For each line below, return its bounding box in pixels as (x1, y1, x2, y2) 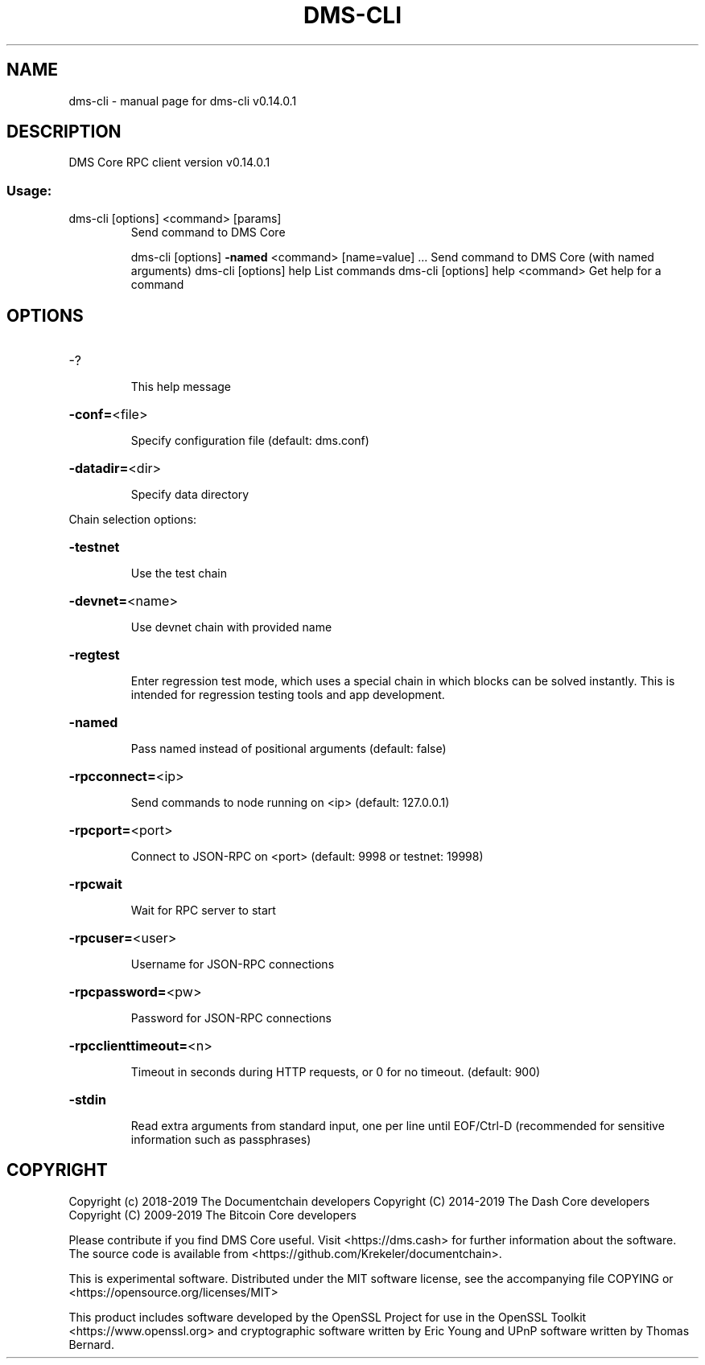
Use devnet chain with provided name (130, 620, 332, 635)
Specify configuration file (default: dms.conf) (130, 434, 369, 448)
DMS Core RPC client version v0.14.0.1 (68, 155, 270, 170)
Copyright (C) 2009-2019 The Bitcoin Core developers (68, 1207, 357, 1222)
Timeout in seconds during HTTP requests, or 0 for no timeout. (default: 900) (130, 1065, 541, 1079)
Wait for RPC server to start (130, 903, 276, 918)
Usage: (6, 182, 52, 199)
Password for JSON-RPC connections (130, 1011, 332, 1026)
